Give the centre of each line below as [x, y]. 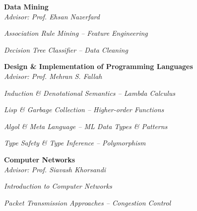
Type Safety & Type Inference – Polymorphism [75, 143]
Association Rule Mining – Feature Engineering [76, 33]
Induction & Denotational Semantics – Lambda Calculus [90, 93]
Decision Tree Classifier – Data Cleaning [66, 49]
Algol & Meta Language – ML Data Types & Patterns [86, 126]
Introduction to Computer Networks [58, 186]
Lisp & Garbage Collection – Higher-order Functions [84, 109]
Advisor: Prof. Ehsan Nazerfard [52, 16]
